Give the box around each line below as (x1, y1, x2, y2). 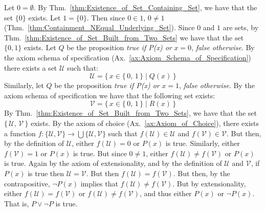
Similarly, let (4, 80, 44, 91)
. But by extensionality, (172, 178, 246, 188)
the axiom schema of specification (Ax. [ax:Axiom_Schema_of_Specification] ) (4, 52, 251, 62)
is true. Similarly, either (165, 138, 240, 149)
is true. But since (73, 147, 127, 158)
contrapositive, (4, 178, 50, 188)
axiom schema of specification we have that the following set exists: (4, 90, 215, 100)
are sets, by (223, 22, 259, 33)
